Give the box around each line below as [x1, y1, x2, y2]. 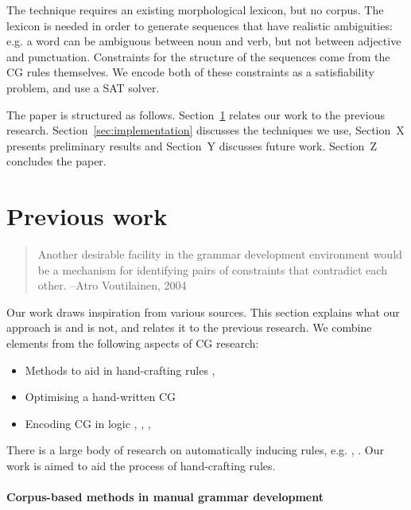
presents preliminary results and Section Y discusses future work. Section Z [6, 137, 377, 154]
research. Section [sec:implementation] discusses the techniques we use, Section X [6, 122, 405, 138]
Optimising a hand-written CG [25, 388, 176, 405]
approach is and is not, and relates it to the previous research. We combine [6, 319, 372, 336]
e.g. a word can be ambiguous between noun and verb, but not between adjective [6, 33, 401, 49]
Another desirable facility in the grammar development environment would [37, 246, 402, 263]
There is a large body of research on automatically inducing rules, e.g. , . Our [6, 442, 384, 458]
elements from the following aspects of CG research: [6, 335, 259, 352]
